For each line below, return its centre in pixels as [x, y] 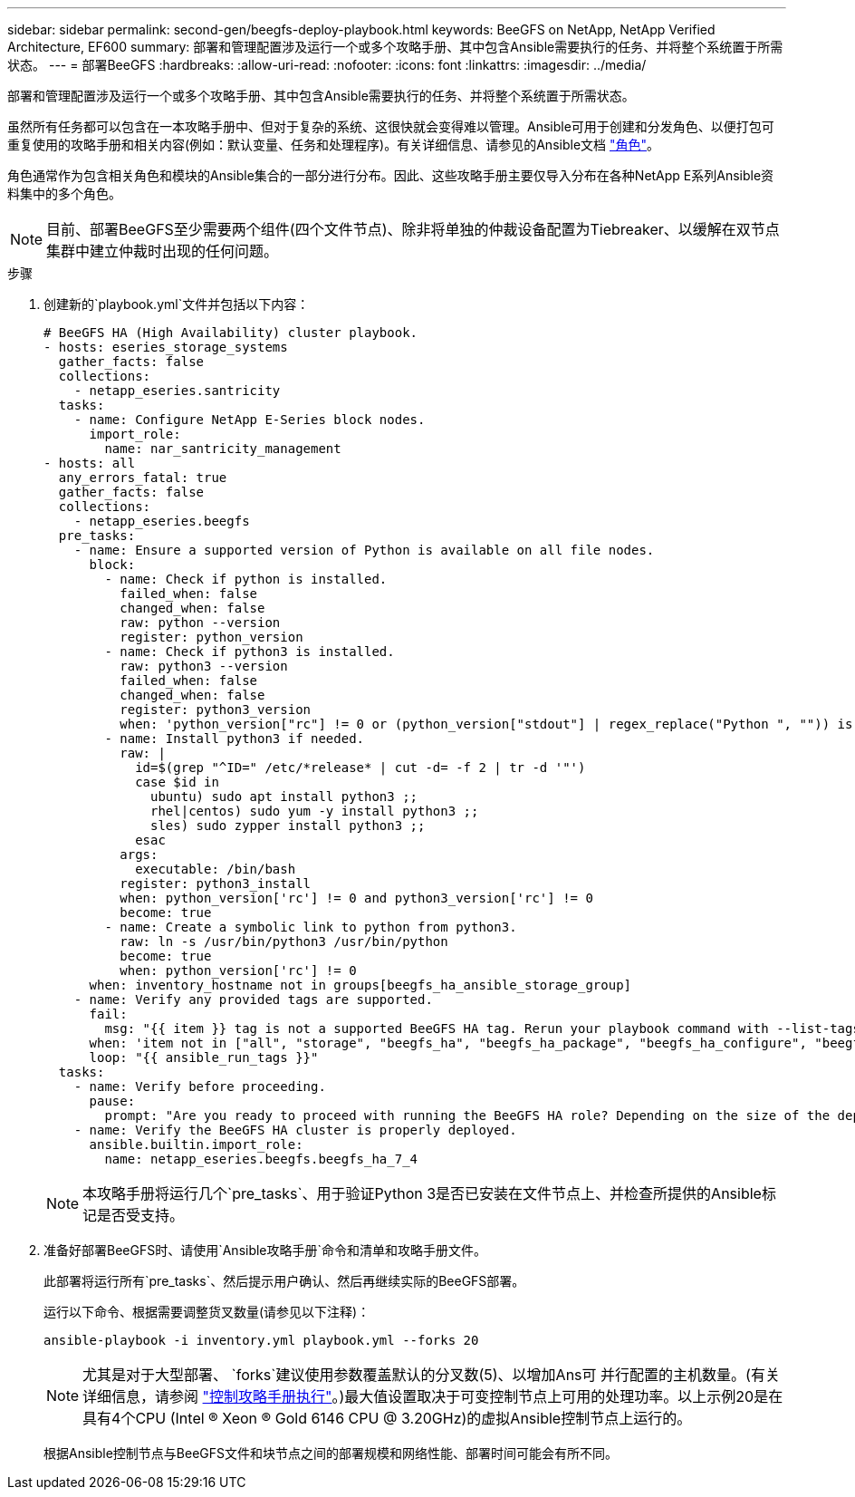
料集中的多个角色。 [64, 193]
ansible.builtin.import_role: [196, 1144]
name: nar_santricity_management [223, 449]
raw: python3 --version [204, 666]
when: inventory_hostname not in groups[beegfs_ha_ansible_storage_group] [360, 985]
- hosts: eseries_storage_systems [166, 347]
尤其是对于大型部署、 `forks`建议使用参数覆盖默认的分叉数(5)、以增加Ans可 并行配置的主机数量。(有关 [431, 1375]
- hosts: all [90, 463]
